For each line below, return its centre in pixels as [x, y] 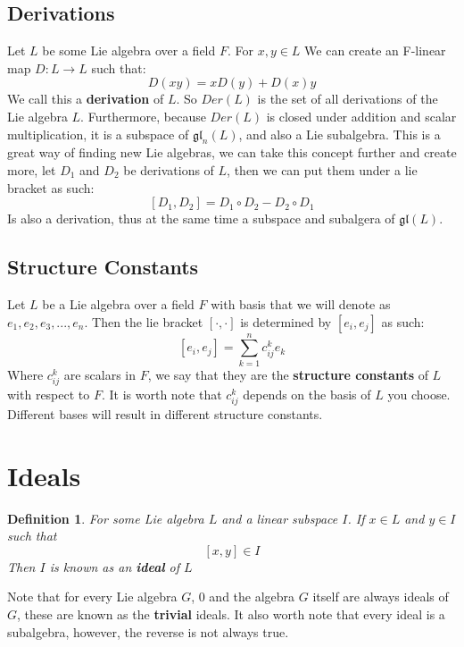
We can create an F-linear [375, 50]
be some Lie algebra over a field [129, 50]
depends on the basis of [307, 394]
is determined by [286, 321]
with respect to [49, 394]
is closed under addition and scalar [361, 116]
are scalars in [100, 374]
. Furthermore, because [143, 116]
